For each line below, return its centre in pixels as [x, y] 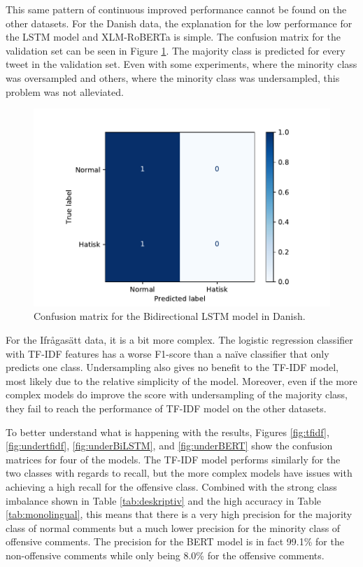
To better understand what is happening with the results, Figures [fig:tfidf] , [168, 432]
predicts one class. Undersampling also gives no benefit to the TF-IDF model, [172, 367]
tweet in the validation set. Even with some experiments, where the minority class [181, 64]
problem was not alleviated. [65, 91]
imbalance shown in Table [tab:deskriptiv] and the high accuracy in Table [164, 500]
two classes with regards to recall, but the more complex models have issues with [179, 473]
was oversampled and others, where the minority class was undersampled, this [173, 77]
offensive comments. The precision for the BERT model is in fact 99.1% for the [175, 541]
